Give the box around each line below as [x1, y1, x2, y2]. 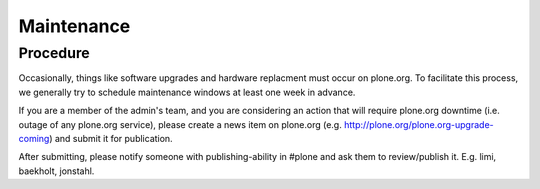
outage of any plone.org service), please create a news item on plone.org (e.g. [18, 118, 342, 130]
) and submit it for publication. [48, 132, 174, 144]
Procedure [18, 44, 90, 62]
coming [18, 132, 50, 144]
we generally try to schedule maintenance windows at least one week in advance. [18, 86, 356, 98]
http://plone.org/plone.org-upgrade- [343, 118, 494, 130]
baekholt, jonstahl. [18, 165, 95, 177]
